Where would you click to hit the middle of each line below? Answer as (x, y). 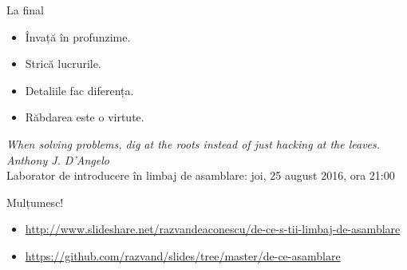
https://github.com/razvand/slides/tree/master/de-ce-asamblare (183, 255)
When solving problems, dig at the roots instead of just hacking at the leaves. (194, 143)
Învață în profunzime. (78, 36)
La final (25, 10)
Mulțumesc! (35, 202)
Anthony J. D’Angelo (58, 159)
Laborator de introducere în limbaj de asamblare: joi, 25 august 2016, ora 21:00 (201, 175)
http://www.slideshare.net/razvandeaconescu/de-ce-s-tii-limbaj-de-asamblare (213, 229)
